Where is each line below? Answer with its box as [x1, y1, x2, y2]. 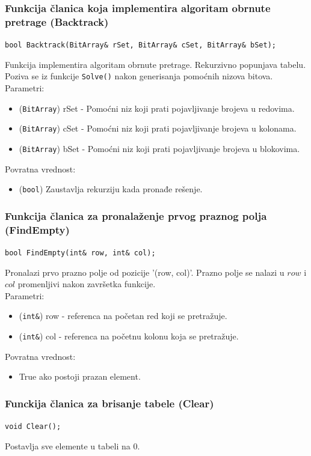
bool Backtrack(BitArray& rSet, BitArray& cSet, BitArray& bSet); [5, 41, 277, 50]
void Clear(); [5, 422, 61, 431]
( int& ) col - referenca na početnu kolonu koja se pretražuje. [19, 330, 239, 342]
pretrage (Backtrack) [5, 14, 109, 29]
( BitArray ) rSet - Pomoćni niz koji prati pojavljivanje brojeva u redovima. [19, 102, 295, 114]
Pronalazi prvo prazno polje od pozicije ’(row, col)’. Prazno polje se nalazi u [5, 266, 285, 278]
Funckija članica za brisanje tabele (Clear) [5, 395, 214, 410]
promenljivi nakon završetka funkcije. [17, 278, 156, 290]
